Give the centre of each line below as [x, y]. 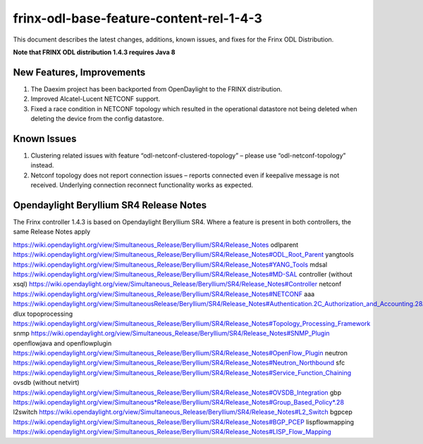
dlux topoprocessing [43, 314]
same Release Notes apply [52, 231]
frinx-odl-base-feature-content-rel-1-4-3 [137, 18]
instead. [42, 165]
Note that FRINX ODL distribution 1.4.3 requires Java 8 [94, 52]
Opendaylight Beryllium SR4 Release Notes [110, 205]
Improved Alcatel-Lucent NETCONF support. [96, 99]
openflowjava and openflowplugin [62, 343]
